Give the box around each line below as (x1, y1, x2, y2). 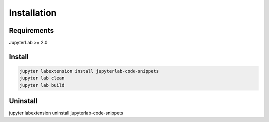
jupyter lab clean (19, 75, 65, 81)
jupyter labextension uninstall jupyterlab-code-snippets (9, 110, 123, 116)
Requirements (9, 26, 54, 35)
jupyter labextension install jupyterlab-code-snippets (19, 68, 159, 74)
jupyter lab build (19, 82, 65, 88)
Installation (9, 7, 57, 18)
